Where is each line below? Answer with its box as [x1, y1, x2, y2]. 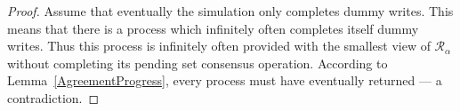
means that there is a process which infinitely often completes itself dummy [7, 19, 419, 37]
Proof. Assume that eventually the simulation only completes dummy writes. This [7, 2, 454, 20]
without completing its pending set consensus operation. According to [7, 53, 388, 72]
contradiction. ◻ [7, 88, 100, 107]
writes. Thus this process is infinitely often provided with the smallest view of [7, 36, 431, 55]
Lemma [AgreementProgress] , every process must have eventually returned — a [7, 71, 442, 90]
